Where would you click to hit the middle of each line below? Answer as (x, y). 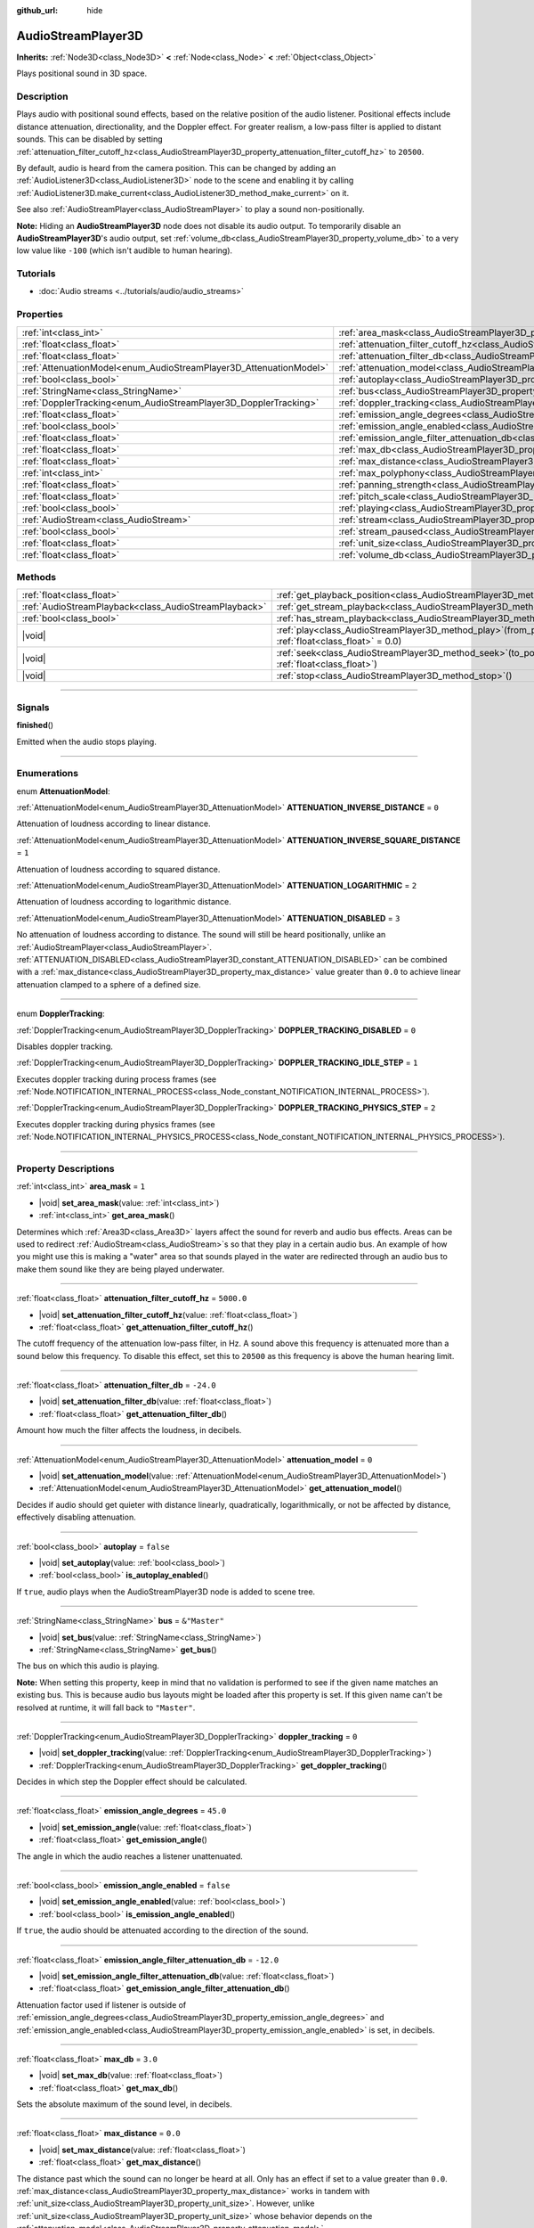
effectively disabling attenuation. (77, 1517)
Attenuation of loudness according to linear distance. (113, 823)
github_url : (37, 10)
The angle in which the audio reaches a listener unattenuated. (130, 1856)
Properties (40, 315)
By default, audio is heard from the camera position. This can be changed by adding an (176, 168)
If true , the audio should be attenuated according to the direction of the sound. (162, 1930)
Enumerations (48, 774)
